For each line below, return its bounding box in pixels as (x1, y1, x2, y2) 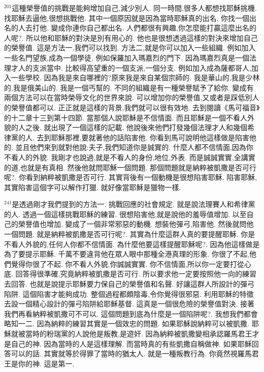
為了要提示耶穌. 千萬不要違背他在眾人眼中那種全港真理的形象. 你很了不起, (4, 249, 249, 259)
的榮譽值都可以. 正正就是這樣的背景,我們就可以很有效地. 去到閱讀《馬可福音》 (4, 102, 260, 112)
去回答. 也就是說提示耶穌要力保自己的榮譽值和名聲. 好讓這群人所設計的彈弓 (4, 278, 255, 289)
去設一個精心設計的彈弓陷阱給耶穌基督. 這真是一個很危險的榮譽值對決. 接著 (4, 298, 255, 309)
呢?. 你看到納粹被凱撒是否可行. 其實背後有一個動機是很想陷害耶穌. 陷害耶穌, (4, 172, 257, 182)
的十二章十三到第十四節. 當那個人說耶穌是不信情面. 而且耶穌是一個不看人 (4, 112, 248, 122)
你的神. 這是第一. (18, 358, 75, 368)
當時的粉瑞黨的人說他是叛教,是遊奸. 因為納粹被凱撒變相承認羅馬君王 (25, 328, 252, 338)
